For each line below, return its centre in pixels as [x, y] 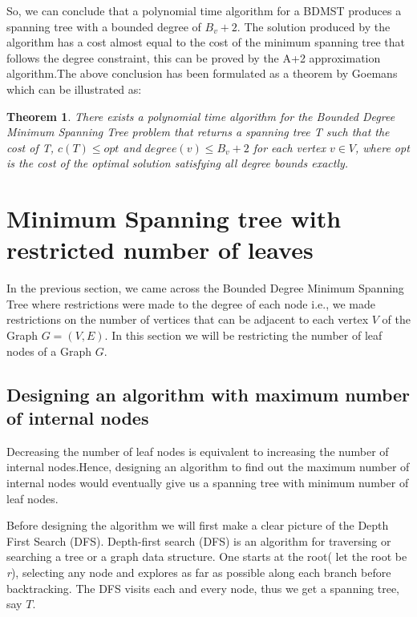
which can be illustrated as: [74, 89]
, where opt [383, 147]
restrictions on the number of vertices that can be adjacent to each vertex [188, 319]
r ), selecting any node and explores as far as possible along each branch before [199, 572]
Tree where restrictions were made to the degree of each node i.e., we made [191, 303]
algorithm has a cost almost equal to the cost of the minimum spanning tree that [206, 42]
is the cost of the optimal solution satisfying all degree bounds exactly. [178, 163]
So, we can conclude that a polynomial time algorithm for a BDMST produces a [204, 10]
